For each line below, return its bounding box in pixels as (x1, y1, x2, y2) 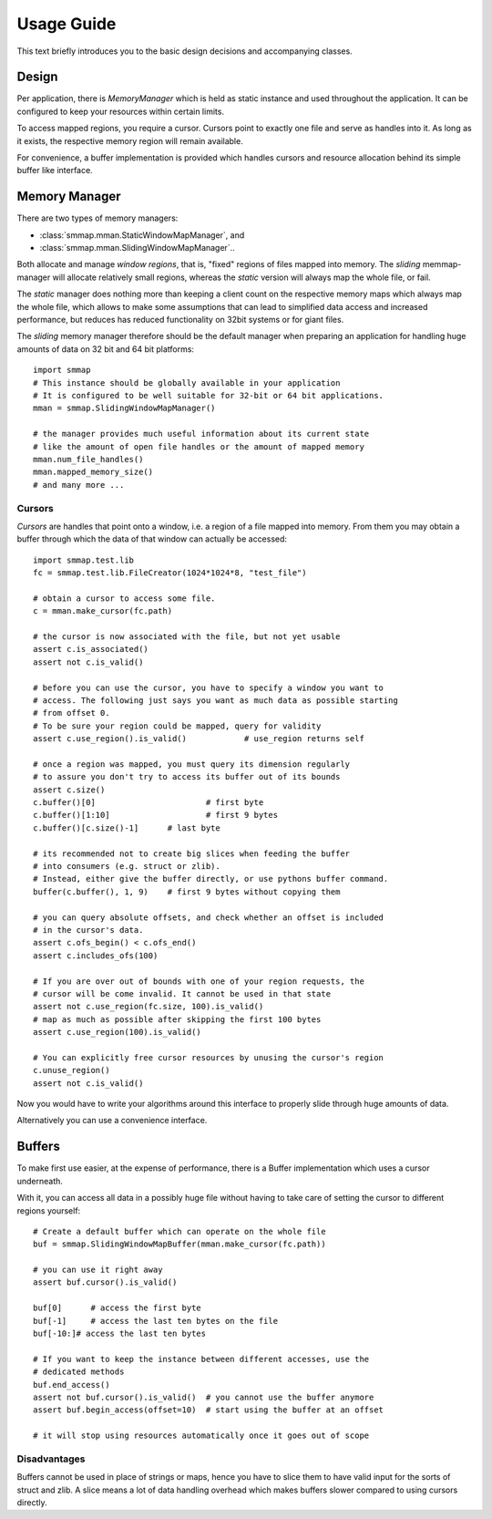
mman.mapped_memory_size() (33, 467, 154, 478)
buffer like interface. (16, 165, 93, 176)
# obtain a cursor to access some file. (33, 593, 216, 604)
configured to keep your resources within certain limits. (16, 106, 225, 117)
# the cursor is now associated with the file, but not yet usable (33, 632, 341, 642)
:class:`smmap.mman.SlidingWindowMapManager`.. (39, 243, 236, 253)
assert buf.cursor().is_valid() (33, 1277, 178, 1287)
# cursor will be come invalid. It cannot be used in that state (33, 988, 332, 998)
